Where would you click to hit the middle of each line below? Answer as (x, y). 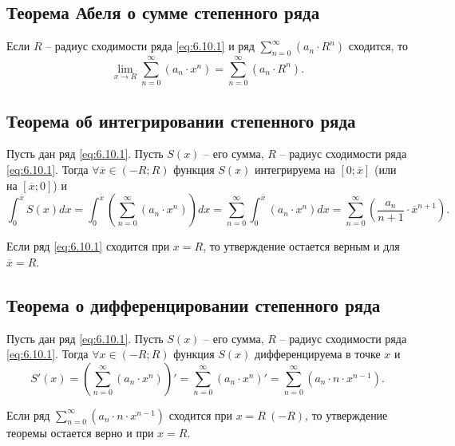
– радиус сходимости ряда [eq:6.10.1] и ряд (150, 46)
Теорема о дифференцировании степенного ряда (194, 304)
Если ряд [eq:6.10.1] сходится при (88, 246)
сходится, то (378, 46)
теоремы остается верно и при (80, 432)
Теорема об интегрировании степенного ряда (181, 120)
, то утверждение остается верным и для (301, 246)
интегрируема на (295, 169)
